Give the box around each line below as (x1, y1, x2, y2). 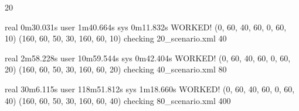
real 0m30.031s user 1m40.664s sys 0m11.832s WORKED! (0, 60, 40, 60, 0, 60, (5, 20, 287, 33)
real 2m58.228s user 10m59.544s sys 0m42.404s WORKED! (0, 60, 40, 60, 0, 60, (5, 51, 291, 64)
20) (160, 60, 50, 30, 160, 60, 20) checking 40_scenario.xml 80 (5, 63, 227, 75)
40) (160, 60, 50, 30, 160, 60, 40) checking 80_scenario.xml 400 (5, 94, 231, 106)
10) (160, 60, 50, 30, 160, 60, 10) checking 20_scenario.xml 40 (5, 32, 227, 44)
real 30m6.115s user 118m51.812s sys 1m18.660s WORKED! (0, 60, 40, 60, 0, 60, (5, 82, 295, 95)
